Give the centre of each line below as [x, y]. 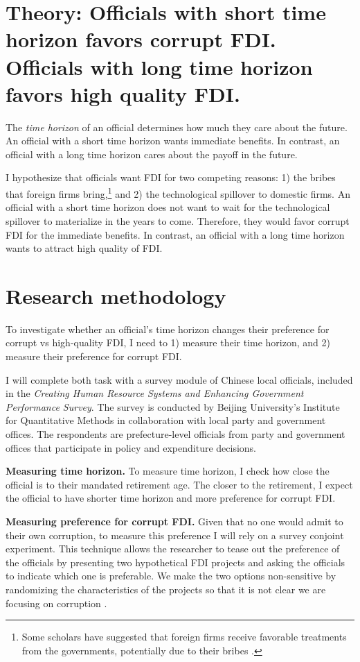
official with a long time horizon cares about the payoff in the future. [152, 154]
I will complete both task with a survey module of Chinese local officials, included [179, 379]
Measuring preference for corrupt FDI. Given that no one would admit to [174, 521]
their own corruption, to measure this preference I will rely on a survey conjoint [175, 535]
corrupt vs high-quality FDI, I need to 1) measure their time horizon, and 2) [168, 342]
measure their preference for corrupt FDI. [94, 356]
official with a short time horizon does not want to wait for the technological [168, 207]
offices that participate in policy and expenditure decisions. [131, 447]
